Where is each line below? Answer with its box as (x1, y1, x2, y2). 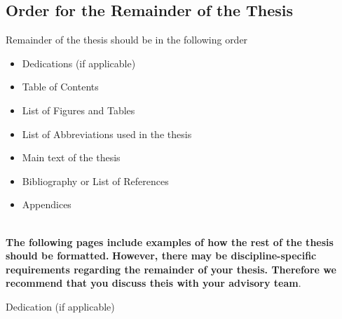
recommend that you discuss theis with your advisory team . (6, 276, 301, 290)
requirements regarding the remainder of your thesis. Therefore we (6, 262, 336, 276)
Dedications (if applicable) (22, 55, 136, 70)
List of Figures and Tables (22, 102, 135, 117)
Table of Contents (22, 79, 99, 94)
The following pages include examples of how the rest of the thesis (6, 234, 334, 249)
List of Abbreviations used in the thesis (22, 126, 192, 141)
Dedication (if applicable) (6, 299, 115, 313)
